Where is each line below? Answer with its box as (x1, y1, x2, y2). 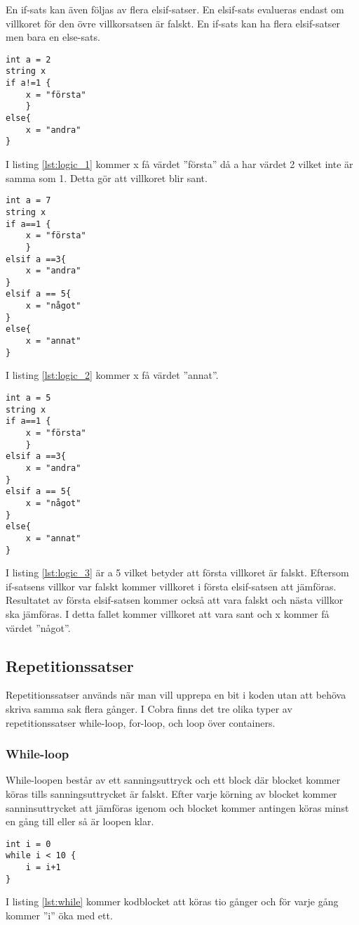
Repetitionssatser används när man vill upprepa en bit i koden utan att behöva (6, 687, 346, 702)
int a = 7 (6, 195, 51, 206)
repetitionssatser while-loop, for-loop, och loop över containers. (6, 715, 276, 730)
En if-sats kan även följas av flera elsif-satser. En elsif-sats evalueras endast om (6, 2, 344, 16)
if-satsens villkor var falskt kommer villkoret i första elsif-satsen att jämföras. (6, 578, 337, 593)
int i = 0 (6, 839, 51, 849)
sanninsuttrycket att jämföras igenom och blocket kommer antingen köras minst (6, 800, 349, 815)
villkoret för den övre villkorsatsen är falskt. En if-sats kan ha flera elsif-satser (6, 15, 341, 30)
